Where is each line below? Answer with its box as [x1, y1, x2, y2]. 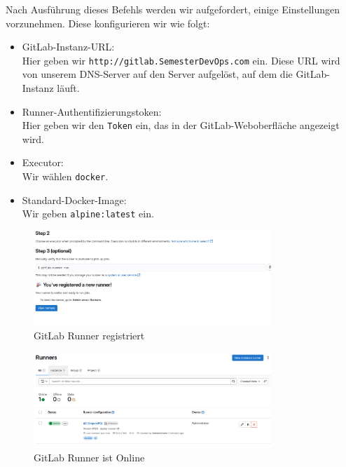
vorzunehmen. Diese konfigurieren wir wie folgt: [6, 15, 210, 30]
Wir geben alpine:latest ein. [22, 206, 154, 221]
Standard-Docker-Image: [22, 192, 127, 207]
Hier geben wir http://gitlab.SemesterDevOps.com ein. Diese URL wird [22, 53, 340, 67]
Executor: [22, 155, 64, 170]
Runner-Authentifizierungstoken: [22, 104, 162, 119]
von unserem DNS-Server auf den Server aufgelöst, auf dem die [22, 67, 293, 81]
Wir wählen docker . [22, 169, 109, 184]
